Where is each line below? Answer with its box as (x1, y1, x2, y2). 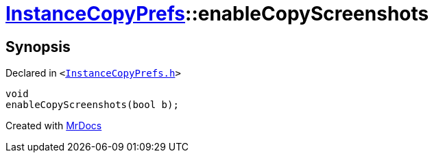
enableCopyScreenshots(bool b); (5, 99, 179, 111)
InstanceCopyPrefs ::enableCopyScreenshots (5, 2, 429, 25)
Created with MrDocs (5, 120, 102, 132)
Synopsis (5, 38, 71, 55)
